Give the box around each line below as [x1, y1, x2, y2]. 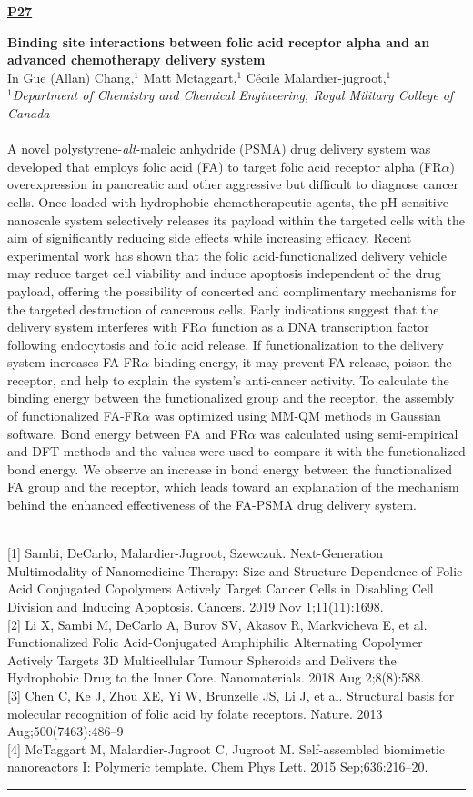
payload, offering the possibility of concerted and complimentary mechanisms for [7, 281, 457, 300]
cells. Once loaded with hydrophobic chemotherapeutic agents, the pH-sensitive [7, 192, 448, 211]
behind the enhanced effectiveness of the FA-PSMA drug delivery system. [7, 495, 417, 514]
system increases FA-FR [7, 353, 142, 372]
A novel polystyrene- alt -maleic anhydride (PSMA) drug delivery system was [7, 139, 431, 158]
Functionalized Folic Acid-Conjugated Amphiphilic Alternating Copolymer [7, 633, 423, 652]
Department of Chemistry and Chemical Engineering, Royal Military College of [12, 85, 454, 105]
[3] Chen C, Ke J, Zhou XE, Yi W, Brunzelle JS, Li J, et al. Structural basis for [7, 685, 455, 704]
